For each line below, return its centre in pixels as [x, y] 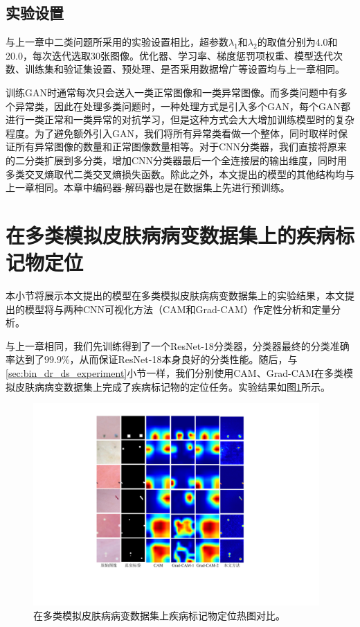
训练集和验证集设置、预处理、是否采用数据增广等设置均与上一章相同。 [184, 69]
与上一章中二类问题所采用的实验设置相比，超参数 [117, 42]
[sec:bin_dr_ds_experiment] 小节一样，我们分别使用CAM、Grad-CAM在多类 [175, 373]
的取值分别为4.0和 [297, 42]
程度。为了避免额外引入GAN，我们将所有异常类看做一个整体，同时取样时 [172, 133]
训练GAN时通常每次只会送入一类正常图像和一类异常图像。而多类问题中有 [172, 92]
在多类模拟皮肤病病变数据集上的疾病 [171, 235]
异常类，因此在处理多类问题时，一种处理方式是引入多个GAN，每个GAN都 [182, 106]
